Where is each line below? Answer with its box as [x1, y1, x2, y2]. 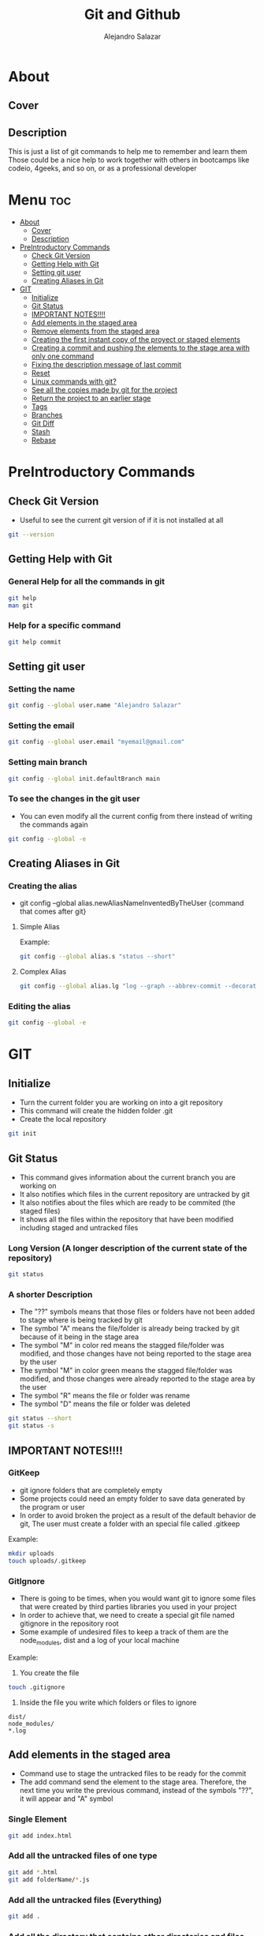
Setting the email [8, 720, 75, 731]
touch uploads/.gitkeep [8, 1557, 87, 1565]
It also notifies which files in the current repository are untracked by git [19, 1189, 251, 1199]
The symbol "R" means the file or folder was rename [19, 1391, 191, 1401]
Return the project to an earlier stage [31, 393, 151, 403]
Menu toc [8, 191, 72, 209]
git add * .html [8, 1868, 58, 1876]
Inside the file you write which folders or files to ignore [19, 1698, 197, 1707]
